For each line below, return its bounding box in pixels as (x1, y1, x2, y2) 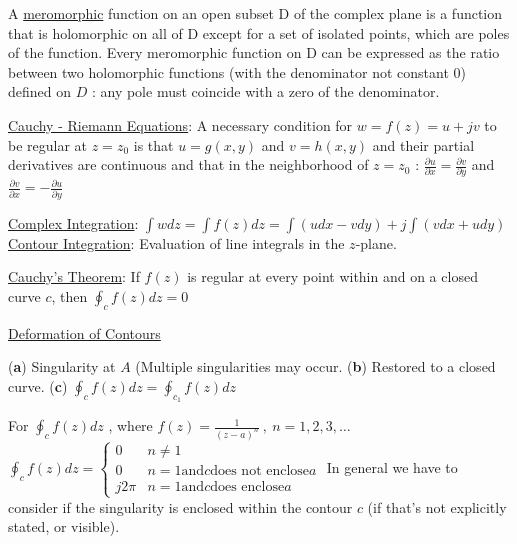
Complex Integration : (8, 212, 139, 233)
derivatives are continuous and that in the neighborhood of (8, 154, 369, 175)
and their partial (372, 134, 475, 155)
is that (133, 134, 174, 155)
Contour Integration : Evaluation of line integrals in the (8, 232, 345, 253)
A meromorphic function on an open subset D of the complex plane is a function (8, 3, 503, 23)
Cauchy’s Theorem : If (8, 266, 140, 287)
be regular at (8, 134, 88, 155)
